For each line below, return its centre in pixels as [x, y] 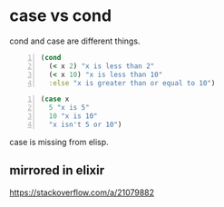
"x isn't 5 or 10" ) [85, 125]
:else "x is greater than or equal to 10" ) [132, 83]
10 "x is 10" [73, 116]
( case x [55, 99]
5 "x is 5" [69, 108]
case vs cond [60, 16]
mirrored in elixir [57, 170]
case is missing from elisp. [59, 142]
